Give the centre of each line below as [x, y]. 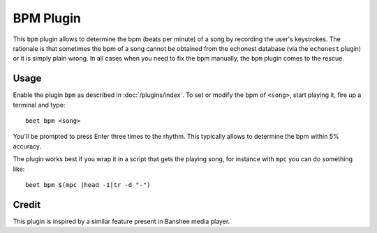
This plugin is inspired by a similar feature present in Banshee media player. [121, 221]
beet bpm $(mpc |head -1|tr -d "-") [88, 185]
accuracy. [27, 146]
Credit [27, 205]
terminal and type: [39, 105]
